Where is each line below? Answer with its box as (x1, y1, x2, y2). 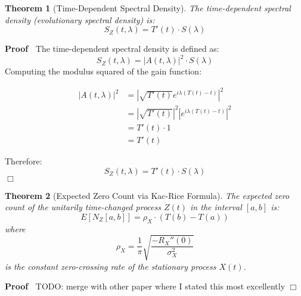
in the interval (190, 201, 242, 213)
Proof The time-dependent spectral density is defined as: (5, 42, 219, 55)
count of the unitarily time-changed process (5, 201, 161, 213)
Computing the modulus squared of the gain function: (5, 65, 202, 77)
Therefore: (5, 155, 42, 167)
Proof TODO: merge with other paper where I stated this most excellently (5, 280, 286, 292)
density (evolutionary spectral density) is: (5, 13, 155, 26)
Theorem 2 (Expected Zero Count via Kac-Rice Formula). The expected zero (5, 189, 290, 201)
